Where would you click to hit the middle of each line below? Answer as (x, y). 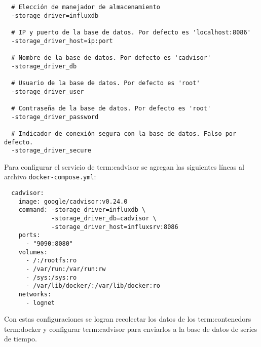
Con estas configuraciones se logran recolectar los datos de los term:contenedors (128, 319)
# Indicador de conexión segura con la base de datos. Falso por (124, 133)
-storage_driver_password (55, 117)
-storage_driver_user (48, 91)
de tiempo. (21, 339)
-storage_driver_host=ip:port (62, 41)
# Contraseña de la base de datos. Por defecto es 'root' (111, 108)
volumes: (33, 252)
